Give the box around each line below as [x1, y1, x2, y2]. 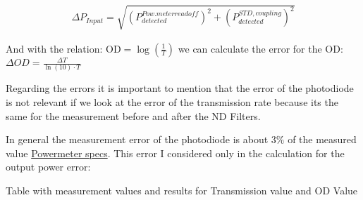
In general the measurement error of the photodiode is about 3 [6, 132, 276, 147]
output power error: [6, 159, 91, 174]
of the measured [288, 132, 357, 147]
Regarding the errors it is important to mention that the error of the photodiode [6, 81, 354, 95]
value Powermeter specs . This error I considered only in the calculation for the [6, 145, 345, 160]
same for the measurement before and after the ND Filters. [6, 108, 261, 123]
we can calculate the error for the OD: [178, 41, 343, 55]
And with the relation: [6, 41, 103, 55]
